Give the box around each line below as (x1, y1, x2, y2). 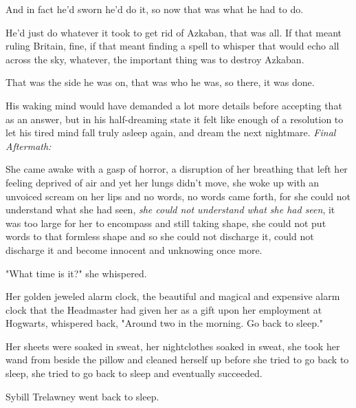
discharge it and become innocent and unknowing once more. (5, 242, 263, 257)
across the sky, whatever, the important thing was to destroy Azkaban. (5, 52, 304, 66)
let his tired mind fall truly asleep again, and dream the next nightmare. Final (5, 125, 336, 140)
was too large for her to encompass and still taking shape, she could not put (5, 215, 326, 230)
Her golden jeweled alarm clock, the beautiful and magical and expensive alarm (5, 289, 340, 303)
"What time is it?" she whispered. (5, 266, 147, 280)
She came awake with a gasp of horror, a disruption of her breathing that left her (5, 162, 348, 176)
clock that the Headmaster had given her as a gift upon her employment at (5, 302, 322, 316)
